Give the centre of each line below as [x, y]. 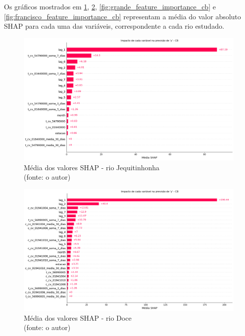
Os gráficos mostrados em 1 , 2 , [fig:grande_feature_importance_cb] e [110, 6]
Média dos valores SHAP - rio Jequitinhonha [92, 167]
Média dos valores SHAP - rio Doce [78, 317]
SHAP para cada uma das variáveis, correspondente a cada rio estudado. [114, 26]
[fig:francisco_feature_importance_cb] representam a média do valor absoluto [122, 16]
